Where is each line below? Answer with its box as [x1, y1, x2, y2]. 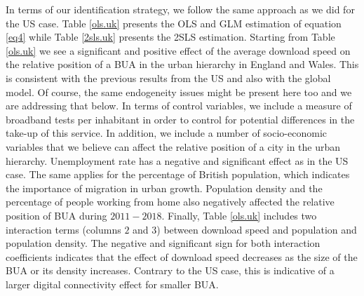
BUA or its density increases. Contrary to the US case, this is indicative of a [6, 263, 335, 278]
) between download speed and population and [156, 222, 357, 236]
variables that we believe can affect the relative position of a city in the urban [6, 139, 341, 154]
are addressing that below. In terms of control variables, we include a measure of [6, 98, 352, 113]
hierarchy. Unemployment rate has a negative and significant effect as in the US [6, 153, 349, 168]
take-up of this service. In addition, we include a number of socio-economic [6, 126, 328, 140]
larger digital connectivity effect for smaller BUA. [6, 276, 219, 291]
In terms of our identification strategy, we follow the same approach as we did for [6, 2, 355, 16]
